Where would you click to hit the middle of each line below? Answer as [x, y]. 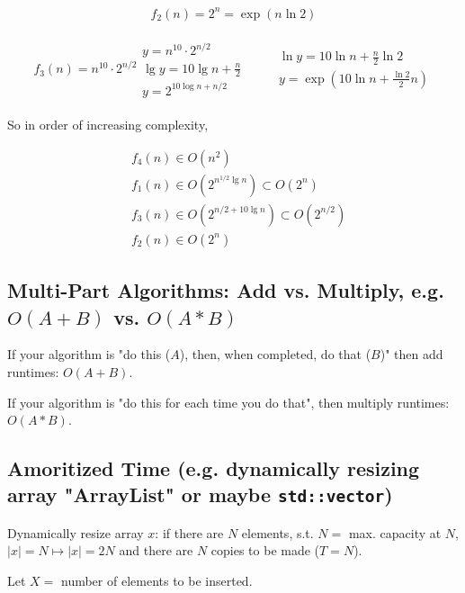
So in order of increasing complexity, [108, 124]
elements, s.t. [277, 532]
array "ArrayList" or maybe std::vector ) [200, 494]
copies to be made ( [265, 550]
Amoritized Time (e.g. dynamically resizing [214, 468]
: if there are [189, 532]
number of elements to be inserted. [156, 581]
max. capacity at [395, 532]
